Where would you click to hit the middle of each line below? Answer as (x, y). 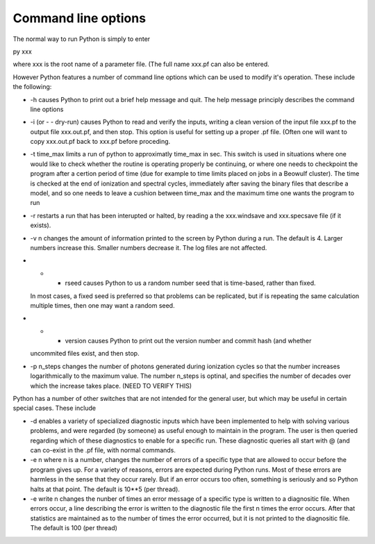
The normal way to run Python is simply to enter (82, 39)
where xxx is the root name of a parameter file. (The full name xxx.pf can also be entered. (141, 64)
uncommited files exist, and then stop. (85, 354)
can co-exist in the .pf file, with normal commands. (103, 450)
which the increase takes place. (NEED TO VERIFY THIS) (111, 386)
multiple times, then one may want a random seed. (102, 305)
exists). (41, 225)
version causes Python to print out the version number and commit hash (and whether (188, 341)
